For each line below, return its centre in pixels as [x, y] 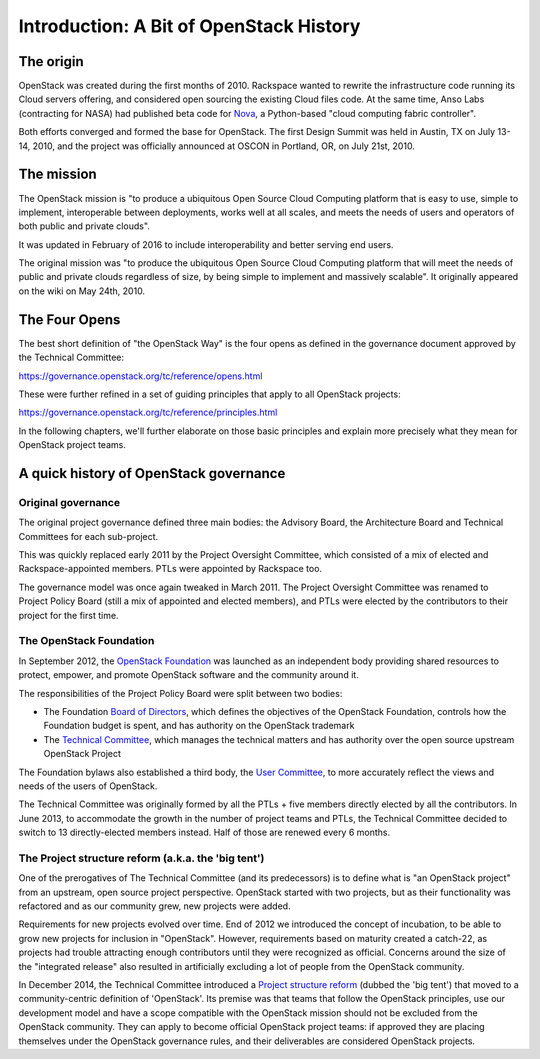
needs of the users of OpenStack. [88, 786]
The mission [57, 174]
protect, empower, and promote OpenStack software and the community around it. [188, 675]
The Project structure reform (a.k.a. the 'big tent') [141, 858]
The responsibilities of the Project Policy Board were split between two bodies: [180, 693]
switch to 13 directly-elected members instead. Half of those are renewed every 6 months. [204, 832]
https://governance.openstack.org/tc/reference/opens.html [140, 376]
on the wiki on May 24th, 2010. [81, 291]
